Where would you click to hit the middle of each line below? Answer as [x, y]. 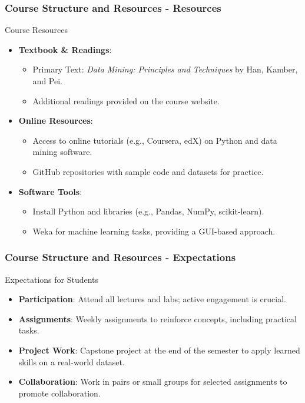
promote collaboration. [59, 393]
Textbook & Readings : [65, 49]
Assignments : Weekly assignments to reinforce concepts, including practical [158, 318]
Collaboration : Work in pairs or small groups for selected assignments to [153, 381]
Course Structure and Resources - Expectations [120, 257]
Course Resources [37, 30]
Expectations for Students [52, 279]
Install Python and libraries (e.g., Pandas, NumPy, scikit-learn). [148, 211]
